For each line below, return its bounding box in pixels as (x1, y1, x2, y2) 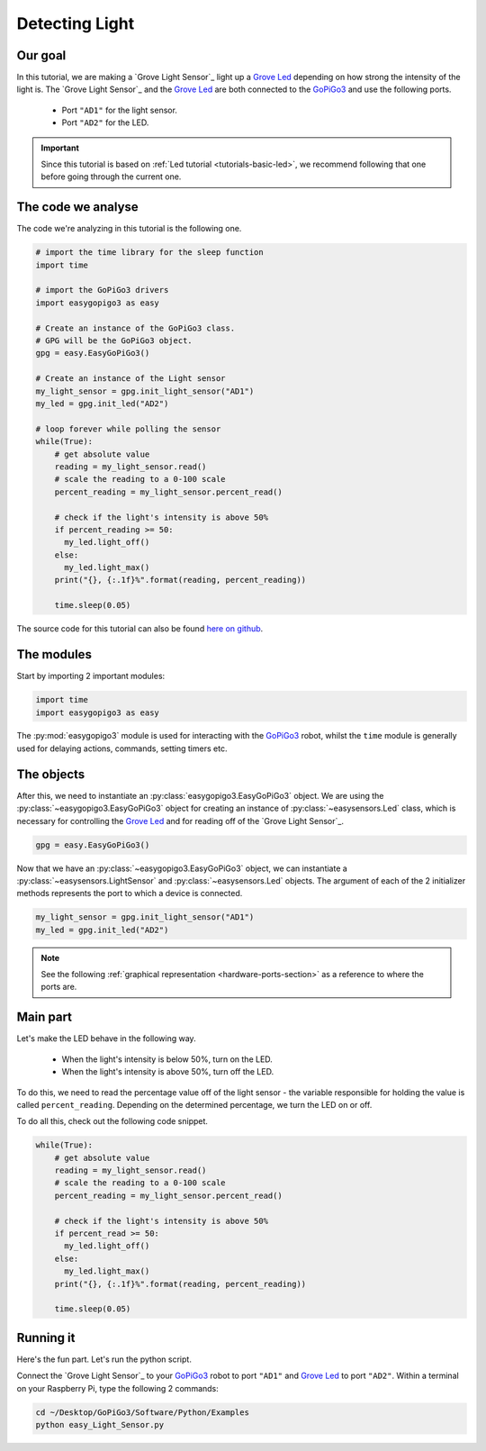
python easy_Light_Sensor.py (35, 1419, 165, 1430)
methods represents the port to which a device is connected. (16, 888, 243, 899)
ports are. (40, 982, 77, 993)
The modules (16, 647, 92, 662)
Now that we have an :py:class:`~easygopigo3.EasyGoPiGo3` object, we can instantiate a (16, 863, 348, 874)
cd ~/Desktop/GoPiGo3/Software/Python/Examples (35, 1407, 249, 1418)
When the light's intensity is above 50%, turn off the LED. (61, 1066, 274, 1077)
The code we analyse (16, 199, 139, 215)
